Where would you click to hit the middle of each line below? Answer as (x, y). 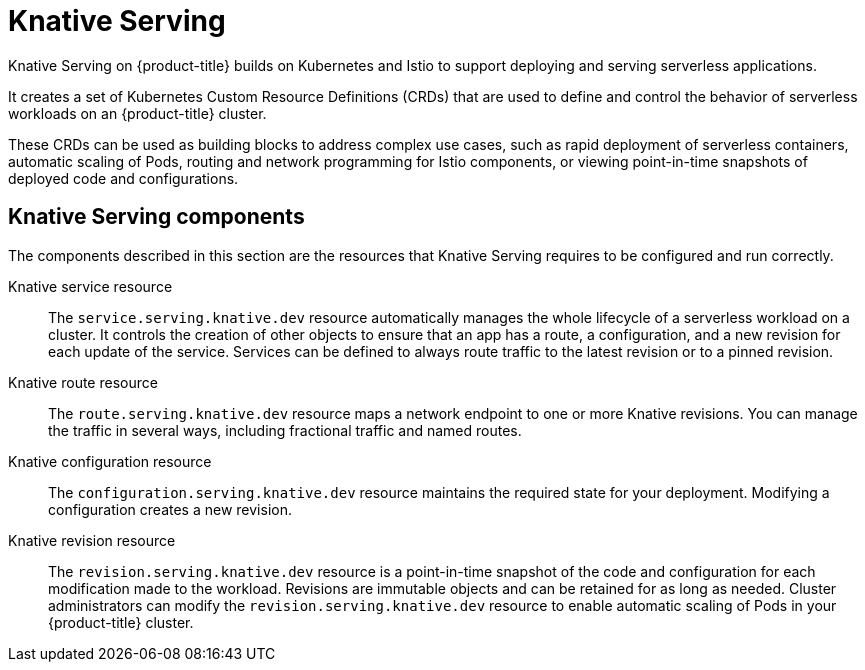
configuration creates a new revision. (170, 509)
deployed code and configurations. (123, 178)
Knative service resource (90, 286)
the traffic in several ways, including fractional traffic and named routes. (285, 430)
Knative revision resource (92, 540)
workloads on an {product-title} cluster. (137, 113)
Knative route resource (83, 382)
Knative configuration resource (110, 461)
